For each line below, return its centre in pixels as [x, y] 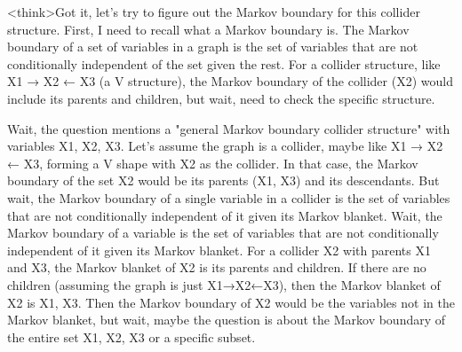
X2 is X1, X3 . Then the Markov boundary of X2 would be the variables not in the [231, 302]
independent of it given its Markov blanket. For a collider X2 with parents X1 [219, 250]
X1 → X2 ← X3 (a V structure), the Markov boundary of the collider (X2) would [230, 81]
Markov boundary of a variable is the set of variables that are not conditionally [223, 233]
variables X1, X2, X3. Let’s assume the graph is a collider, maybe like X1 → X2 [225, 146]
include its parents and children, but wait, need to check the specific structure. [221, 98]
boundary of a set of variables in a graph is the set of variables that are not [213, 47]
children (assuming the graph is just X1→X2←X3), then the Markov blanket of [224, 284]
